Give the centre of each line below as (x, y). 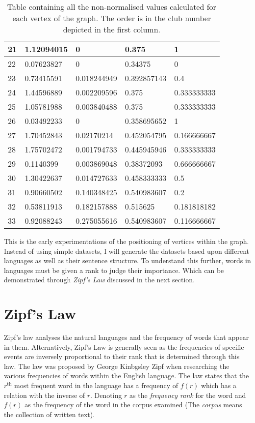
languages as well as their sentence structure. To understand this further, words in (127, 260)
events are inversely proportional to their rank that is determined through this (122, 356)
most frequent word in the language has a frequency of (96, 385)
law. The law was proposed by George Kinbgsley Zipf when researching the (117, 366)
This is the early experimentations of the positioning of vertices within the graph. (127, 241)
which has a (218, 385)
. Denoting (106, 395)
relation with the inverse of (45, 395)
